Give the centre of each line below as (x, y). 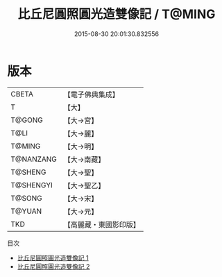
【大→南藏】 (84, 159)
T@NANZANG (34, 159)
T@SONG (27, 198)
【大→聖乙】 (84, 185)
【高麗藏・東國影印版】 (102, 224)
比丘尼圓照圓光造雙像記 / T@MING (117, 14)
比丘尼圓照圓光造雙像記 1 (53, 258)
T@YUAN (26, 211)
